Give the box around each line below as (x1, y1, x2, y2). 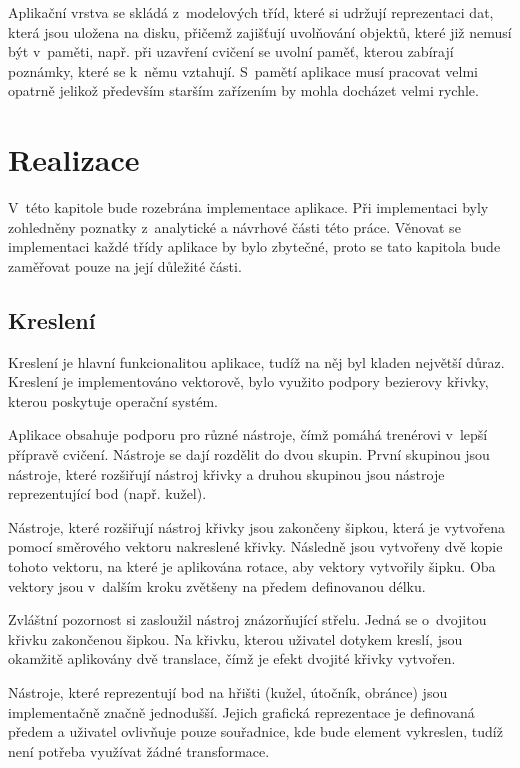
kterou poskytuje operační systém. (8, 390, 218, 411)
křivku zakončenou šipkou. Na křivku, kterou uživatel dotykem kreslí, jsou (8, 628, 463, 649)
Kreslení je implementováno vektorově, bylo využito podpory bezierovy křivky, (8, 371, 489, 392)
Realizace (8, 139, 140, 180)
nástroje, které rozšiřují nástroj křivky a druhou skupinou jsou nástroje (8, 463, 445, 484)
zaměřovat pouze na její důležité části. (8, 255, 242, 276)
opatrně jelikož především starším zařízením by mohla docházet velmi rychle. (8, 80, 479, 101)
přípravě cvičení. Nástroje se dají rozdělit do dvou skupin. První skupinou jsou (8, 444, 490, 465)
